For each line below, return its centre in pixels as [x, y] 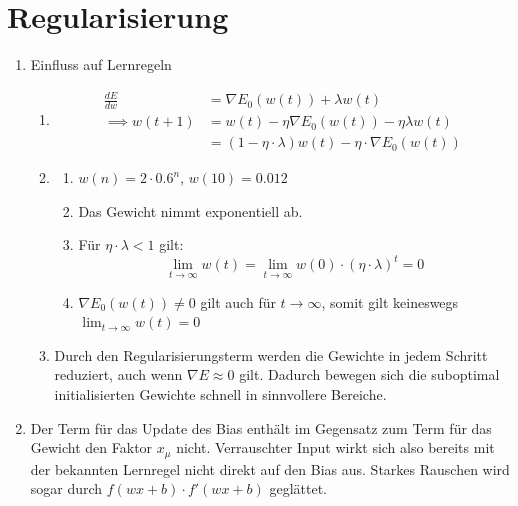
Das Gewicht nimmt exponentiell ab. [190, 210]
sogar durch [66, 488]
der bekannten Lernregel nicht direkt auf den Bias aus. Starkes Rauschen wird [270, 468]
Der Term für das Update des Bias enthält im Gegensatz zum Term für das [261, 427]
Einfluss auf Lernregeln [101, 64]
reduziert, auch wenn [118, 374]
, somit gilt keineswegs [390, 301]
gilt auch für [238, 301]
